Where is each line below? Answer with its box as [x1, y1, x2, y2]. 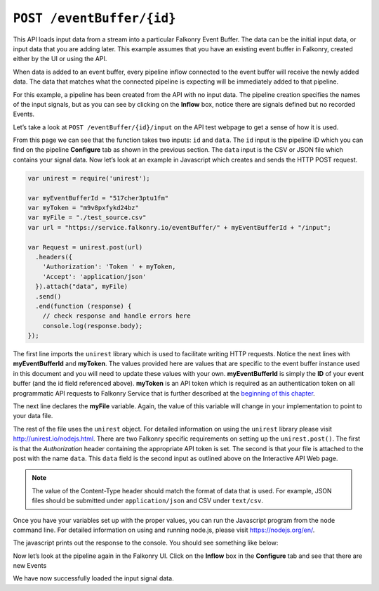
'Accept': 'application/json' [42, 273, 147, 280]
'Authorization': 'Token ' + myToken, [42, 263, 176, 271]
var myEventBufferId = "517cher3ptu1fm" [27, 194, 168, 202]
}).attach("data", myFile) [35, 282, 128, 291]
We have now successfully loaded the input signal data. [13, 574, 175, 583]
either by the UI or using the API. [13, 55, 107, 63]
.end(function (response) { [35, 302, 132, 310]
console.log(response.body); [42, 322, 143, 330]
